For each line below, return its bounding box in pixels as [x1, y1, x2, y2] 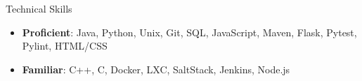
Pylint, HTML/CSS [22, 38, 108, 53]
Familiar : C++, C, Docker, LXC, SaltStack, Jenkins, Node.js [22, 61, 290, 76]
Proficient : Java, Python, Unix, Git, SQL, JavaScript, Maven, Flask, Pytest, [22, 24, 357, 39]
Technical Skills [6, 1, 72, 15]
